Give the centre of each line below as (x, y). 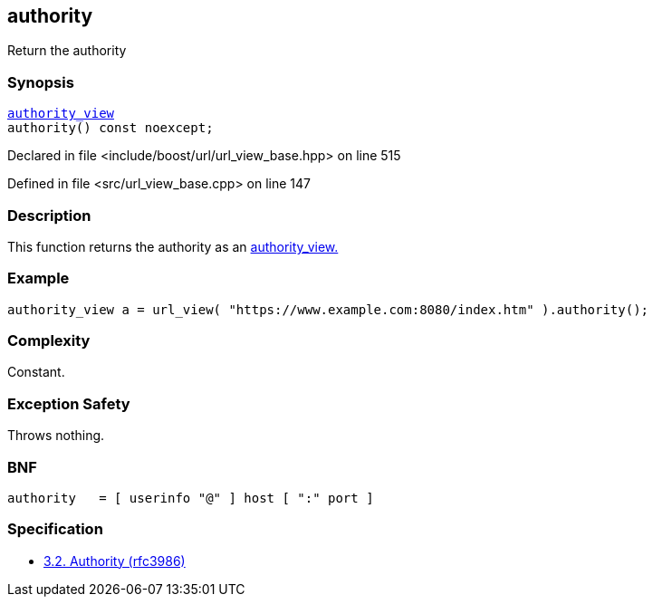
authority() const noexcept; (110, 128)
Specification (55, 529)
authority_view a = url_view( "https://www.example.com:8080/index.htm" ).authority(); (328, 309)
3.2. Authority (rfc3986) (115, 561)
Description (49, 215)
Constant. (36, 372)
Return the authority (67, 51)
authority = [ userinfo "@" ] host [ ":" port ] (191, 498)
